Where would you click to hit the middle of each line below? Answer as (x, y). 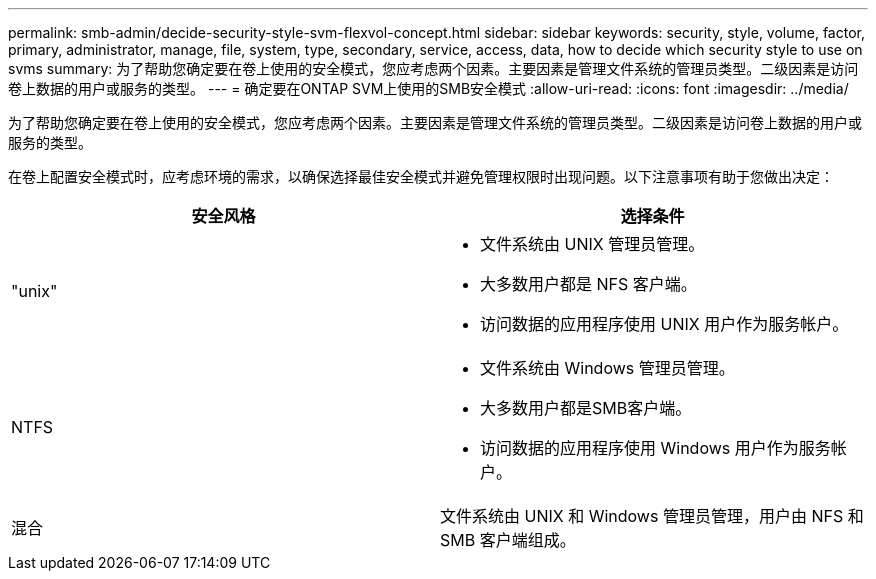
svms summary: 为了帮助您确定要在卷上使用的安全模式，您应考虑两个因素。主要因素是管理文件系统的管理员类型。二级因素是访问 (433, 68)
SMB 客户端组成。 (508, 540)
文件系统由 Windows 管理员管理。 (607, 368)
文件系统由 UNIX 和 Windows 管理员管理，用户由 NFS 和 (652, 516)
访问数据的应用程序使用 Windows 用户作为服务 (655, 448)
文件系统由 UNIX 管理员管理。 (592, 244)
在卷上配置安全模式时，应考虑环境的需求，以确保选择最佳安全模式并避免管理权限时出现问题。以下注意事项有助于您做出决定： (421, 176)
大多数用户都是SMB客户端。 (586, 408)
